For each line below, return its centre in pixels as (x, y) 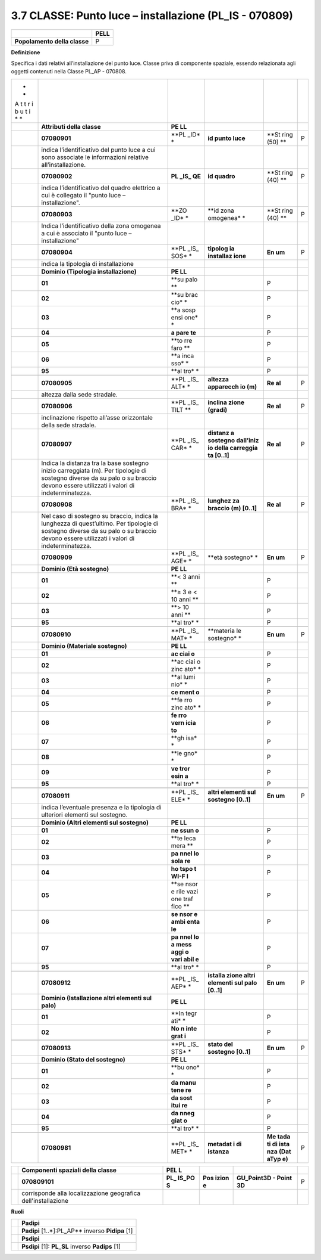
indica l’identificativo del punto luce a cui (98, 150)
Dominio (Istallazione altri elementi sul (96, 998)
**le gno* (184, 753)
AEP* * (181, 986)
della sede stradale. (69, 425)
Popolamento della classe (52, 41)
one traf (182, 899)
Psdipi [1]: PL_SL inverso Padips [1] (71, 1247)
